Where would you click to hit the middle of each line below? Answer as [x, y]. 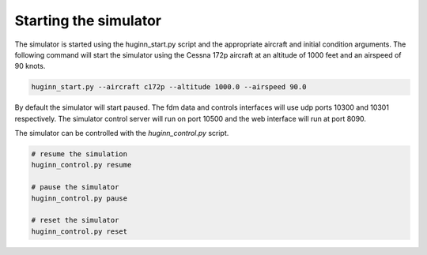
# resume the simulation [79, 154]
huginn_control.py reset [79, 231]
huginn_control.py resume [81, 165]
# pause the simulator [75, 187]
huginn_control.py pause [79, 198]
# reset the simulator [75, 220]
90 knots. [30, 66]
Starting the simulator [88, 21]
